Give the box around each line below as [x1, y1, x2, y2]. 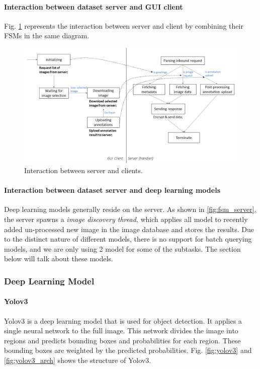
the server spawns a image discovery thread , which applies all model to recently [4, 213, 248, 224]
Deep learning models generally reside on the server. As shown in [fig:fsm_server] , [4, 204, 256, 214]
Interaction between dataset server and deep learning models [4, 185, 220, 195]
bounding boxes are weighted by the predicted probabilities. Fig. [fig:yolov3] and [4, 345, 252, 355]
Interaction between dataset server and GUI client [4, 1, 183, 12]
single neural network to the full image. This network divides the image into [4, 325, 238, 336]
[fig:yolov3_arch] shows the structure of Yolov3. [4, 354, 151, 365]
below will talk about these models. [4, 253, 113, 264]
